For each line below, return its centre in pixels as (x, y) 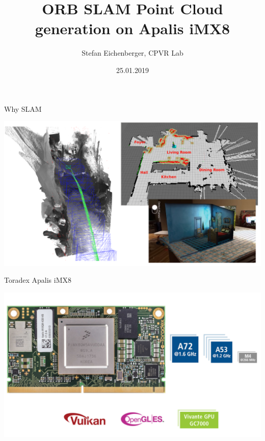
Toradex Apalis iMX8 (38, 280)
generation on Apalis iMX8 (132, 28)
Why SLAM (23, 108)
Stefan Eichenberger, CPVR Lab (132, 53)
